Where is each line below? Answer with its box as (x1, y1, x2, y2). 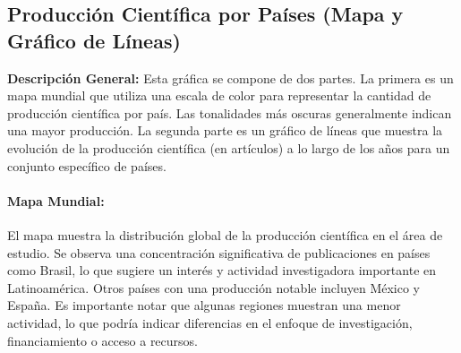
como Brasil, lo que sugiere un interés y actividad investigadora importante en (7, 261, 437, 280)
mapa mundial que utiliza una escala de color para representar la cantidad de (7, 86, 431, 105)
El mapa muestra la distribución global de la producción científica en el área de (7, 225, 443, 244)
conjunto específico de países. (7, 156, 166, 175)
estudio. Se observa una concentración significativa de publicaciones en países (7, 243, 431, 262)
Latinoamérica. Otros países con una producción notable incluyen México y (7, 278, 421, 297)
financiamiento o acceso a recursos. (7, 331, 198, 349)
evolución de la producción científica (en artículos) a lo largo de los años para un (7, 138, 450, 157)
